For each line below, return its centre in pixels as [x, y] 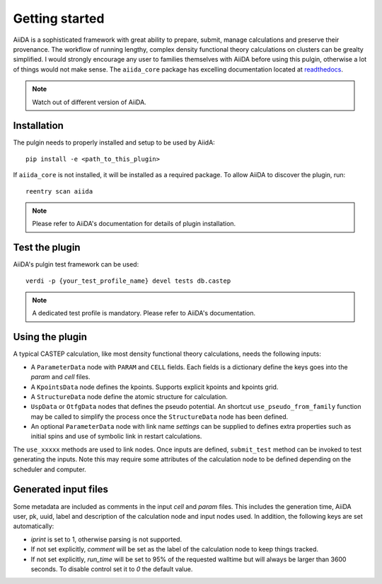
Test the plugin [47, 248]
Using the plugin [50, 337]
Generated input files [61, 489]
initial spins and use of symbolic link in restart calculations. [116, 437]
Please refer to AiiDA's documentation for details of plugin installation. [134, 224]
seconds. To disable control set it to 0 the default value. [112, 569]
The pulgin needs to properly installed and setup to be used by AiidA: [114, 142]
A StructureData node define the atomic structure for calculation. [129, 396]
